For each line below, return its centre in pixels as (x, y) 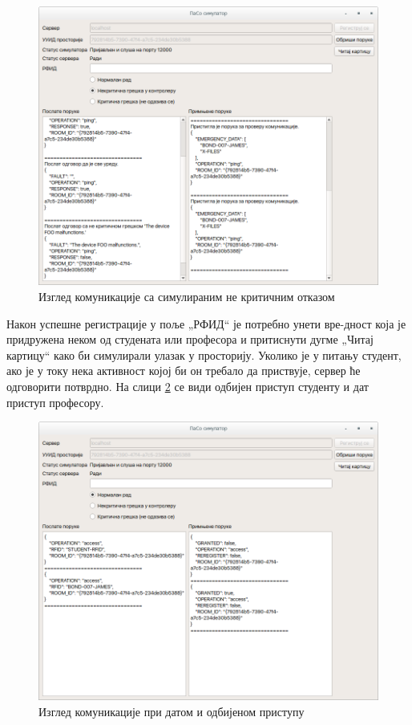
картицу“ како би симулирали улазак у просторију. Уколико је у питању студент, (204, 354)
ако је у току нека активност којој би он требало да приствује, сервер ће (184, 371)
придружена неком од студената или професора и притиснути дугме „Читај (190, 339)
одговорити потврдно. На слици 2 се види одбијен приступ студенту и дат (188, 386)
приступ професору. (55, 402)
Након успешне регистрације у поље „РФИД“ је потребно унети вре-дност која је (206, 323)
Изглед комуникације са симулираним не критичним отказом (187, 296)
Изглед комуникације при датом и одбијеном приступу (172, 712)
